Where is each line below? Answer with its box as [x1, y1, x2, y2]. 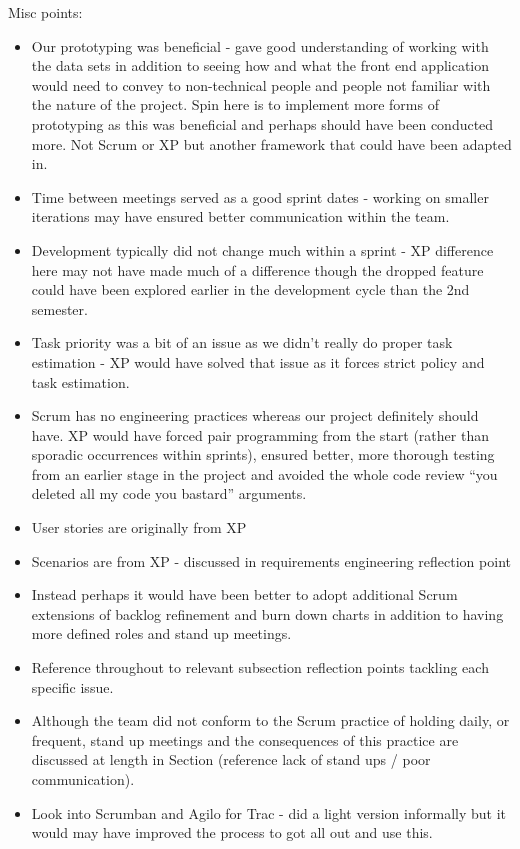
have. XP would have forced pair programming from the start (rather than [31, 424, 489, 445]
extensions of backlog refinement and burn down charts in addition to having [31, 603, 504, 624]
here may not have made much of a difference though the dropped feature [31, 259, 484, 280]
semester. [31, 298, 88, 319]
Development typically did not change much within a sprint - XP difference [31, 239, 494, 260]
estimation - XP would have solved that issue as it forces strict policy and [31, 351, 485, 372]
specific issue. [31, 676, 114, 697]
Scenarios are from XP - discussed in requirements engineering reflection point [31, 550, 511, 571]
